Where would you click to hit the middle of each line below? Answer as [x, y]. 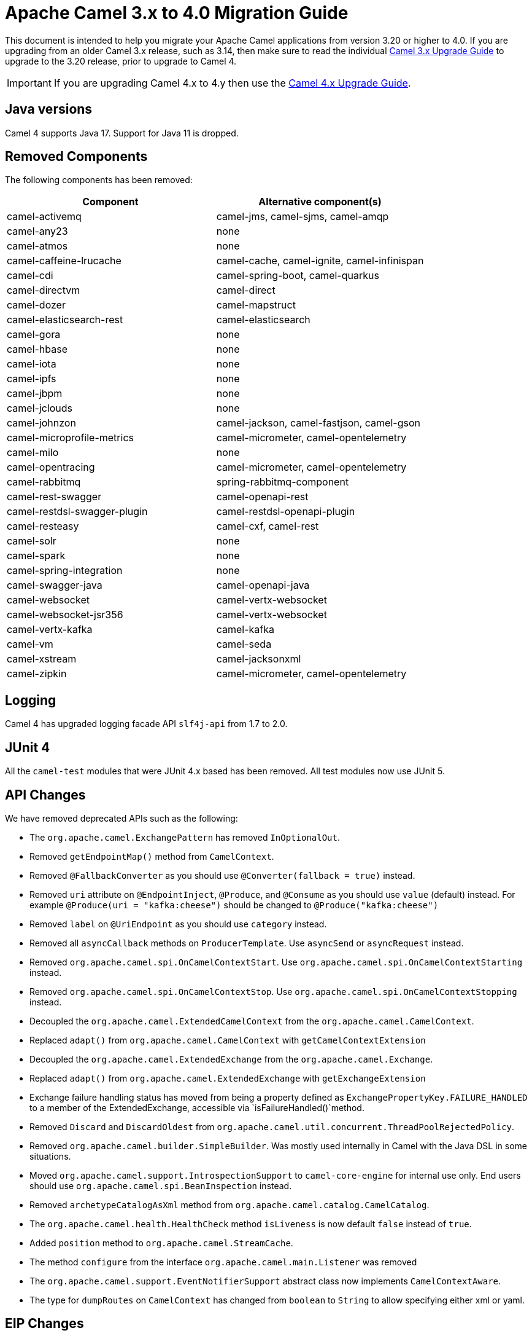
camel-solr [32, 541]
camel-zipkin [37, 674]
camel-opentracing [51, 467]
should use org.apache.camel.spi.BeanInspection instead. [161, 1185]
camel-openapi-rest [262, 497]
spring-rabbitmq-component [283, 482]
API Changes [45, 795]
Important [29, 83]
